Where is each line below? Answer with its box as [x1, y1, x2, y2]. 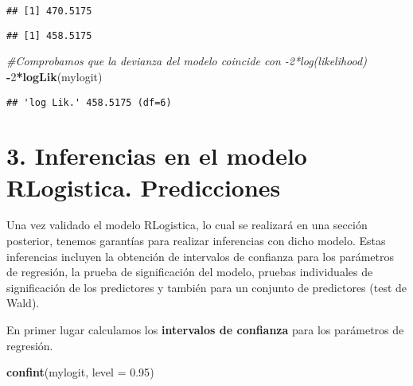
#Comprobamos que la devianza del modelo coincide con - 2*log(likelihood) [6, 53, 367, 69]
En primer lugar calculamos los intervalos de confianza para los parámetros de [6, 322, 404, 338]
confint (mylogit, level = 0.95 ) [6, 364, 154, 380]
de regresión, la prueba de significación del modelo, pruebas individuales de [6, 263, 373, 280]
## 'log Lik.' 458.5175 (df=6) [6, 96, 172, 108]
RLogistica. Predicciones [6, 170, 281, 203]
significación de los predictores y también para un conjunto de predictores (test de [6, 279, 407, 295]
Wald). [6, 294, 40, 311]
